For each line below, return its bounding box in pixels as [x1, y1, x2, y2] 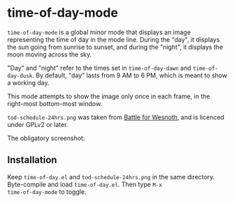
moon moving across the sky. [7, 50, 92, 59]
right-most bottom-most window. [7, 99, 103, 107]
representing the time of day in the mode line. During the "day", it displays [7, 35, 220, 43]
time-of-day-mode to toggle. [7, 187, 87, 196]
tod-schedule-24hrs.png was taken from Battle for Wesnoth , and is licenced [7, 113, 225, 121]
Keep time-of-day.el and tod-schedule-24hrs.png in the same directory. [7, 172, 215, 181]
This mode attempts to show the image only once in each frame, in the [7, 92, 211, 100]
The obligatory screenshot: [7, 134, 85, 142]
